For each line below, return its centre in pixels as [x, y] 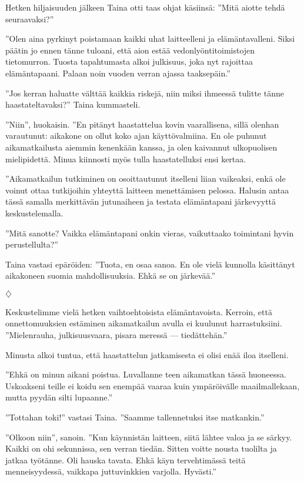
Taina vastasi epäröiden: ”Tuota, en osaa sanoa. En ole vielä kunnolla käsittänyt [150, 264]
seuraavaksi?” [30, 19]
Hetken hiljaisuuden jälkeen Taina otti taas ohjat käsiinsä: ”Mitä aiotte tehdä [145, 7]
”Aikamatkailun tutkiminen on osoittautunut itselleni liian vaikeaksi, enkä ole [146, 178]
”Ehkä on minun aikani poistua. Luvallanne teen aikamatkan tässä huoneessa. [146, 374]
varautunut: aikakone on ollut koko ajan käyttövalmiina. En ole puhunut [136, 136]
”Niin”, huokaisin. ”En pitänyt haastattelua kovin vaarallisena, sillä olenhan [142, 124]
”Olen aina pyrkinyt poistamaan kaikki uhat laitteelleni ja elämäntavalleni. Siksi [150, 39]
